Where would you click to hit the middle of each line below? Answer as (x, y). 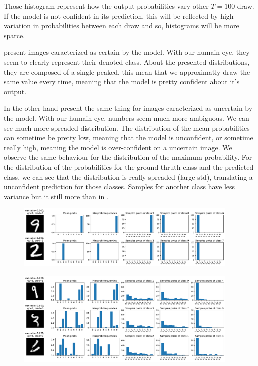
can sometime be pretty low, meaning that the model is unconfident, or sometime (129, 138)
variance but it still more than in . (56, 196)
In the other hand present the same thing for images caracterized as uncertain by (128, 108)
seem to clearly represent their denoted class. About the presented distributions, (127, 62)
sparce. (15, 35)
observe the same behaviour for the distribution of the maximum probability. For (128, 157)
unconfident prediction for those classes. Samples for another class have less (120, 187)
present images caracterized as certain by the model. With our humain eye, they (127, 52)
